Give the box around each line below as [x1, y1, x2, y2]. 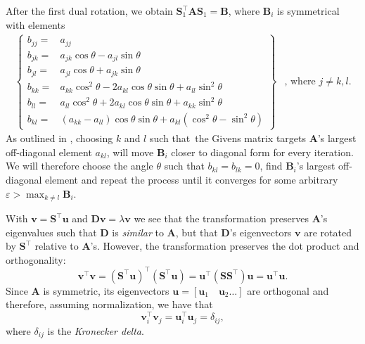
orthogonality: [6, 252, 66, 267]
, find [260, 158, 283, 173]
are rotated [304, 224, 352, 239]
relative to [34, 238, 79, 253]
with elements [6, 17, 65, 32]
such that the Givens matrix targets [149, 131, 307, 146]
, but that [175, 224, 218, 239]
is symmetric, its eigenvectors [43, 283, 169, 298]
